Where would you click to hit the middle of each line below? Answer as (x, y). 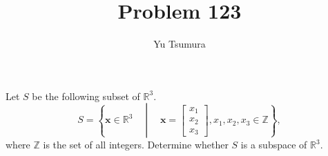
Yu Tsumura (180, 44)
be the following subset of (86, 96)
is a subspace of (274, 145)
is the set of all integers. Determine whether (136, 145)
